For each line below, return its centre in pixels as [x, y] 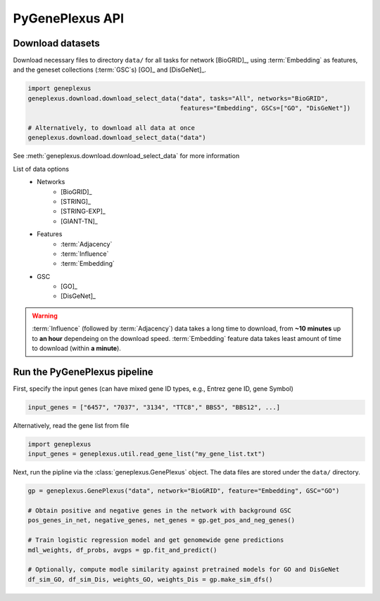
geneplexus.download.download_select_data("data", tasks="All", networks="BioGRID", [178, 98]
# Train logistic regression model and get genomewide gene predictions [156, 540]
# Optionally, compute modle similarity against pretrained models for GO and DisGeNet [184, 570]
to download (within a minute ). [76, 349]
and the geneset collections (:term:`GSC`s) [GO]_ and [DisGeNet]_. [110, 70]
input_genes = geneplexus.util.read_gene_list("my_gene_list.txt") [147, 454]
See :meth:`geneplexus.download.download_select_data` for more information [126, 156]
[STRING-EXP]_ [83, 212]
